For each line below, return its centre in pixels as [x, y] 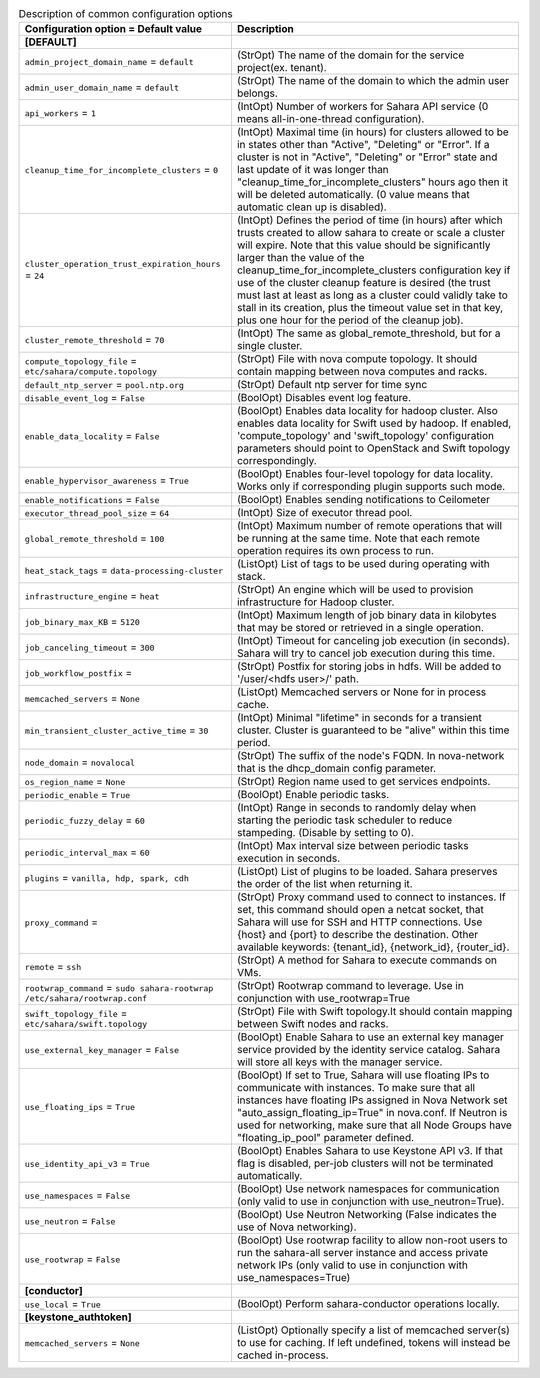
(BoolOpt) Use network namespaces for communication [368, 1189]
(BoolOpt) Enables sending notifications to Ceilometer [363, 500]
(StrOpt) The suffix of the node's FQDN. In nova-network [370, 756]
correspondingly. [276, 461]
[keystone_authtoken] [78, 1317]
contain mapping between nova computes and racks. [362, 372]
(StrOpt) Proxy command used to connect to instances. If [371, 897]
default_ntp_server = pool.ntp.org [104, 385]
